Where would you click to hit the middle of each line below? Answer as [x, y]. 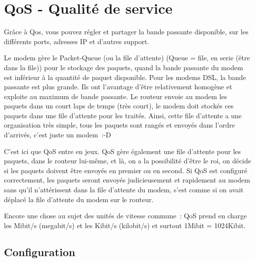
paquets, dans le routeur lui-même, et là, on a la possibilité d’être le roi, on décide [127, 161]
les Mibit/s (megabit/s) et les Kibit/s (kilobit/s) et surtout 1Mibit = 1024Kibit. [125, 225]
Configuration [40, 251]
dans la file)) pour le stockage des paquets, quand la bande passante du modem [124, 67]
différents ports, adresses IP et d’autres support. [77, 41]
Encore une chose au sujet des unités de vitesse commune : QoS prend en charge [126, 216]
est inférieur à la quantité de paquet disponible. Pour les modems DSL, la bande [125, 77]
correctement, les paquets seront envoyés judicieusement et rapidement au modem [127, 180]
